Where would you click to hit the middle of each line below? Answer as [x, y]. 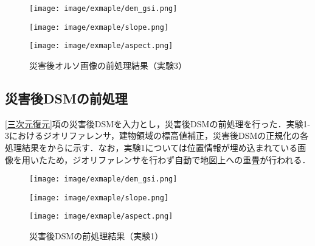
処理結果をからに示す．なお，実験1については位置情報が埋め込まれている [151, 147]
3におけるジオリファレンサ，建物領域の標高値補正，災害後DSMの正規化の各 [157, 135]
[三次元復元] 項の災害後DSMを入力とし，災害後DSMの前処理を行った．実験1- [158, 123]
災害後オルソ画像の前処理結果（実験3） [108, 65]
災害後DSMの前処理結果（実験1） [96, 236]
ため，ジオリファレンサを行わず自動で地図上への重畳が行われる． [179, 159]
